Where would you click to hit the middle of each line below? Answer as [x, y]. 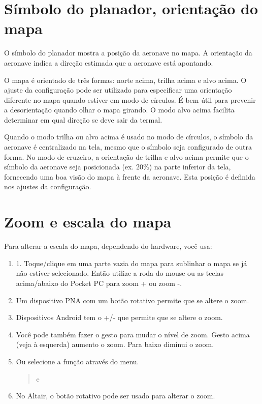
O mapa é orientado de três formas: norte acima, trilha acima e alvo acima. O [125, 80]
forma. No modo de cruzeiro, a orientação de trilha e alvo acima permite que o [126, 156]
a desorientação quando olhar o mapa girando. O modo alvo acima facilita [119, 110]
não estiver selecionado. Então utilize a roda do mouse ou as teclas [120, 273]
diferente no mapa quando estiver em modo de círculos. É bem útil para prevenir [130, 99]
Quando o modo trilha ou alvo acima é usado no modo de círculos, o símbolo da [129, 137]
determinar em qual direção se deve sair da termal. [83, 119]
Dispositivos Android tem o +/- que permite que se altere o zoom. [119, 317]
